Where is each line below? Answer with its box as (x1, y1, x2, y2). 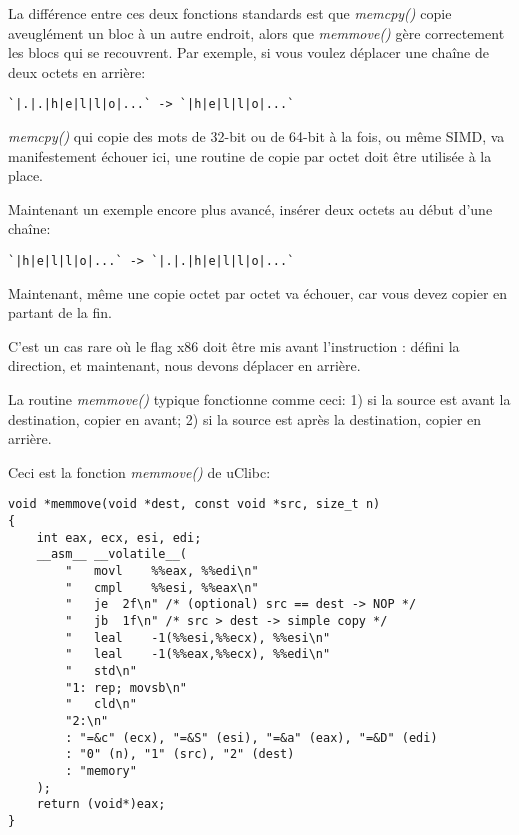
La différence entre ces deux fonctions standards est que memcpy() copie (8, 3, 452, 23)
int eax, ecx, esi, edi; (36, 530, 202, 545)
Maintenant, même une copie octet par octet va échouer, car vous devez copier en (8, 282, 508, 303)
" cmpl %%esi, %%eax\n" (65, 580, 259, 595)
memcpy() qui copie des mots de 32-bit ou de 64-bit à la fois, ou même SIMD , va (8, 126, 505, 147)
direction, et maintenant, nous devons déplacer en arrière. (8, 355, 361, 376)
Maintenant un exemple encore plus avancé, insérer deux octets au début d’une (8, 198, 493, 219)
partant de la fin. (8, 302, 112, 323)
